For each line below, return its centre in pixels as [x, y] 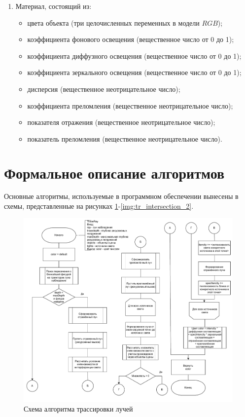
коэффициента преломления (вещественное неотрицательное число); [130, 105]
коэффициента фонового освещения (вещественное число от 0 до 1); [131, 39]
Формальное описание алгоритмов [114, 172]
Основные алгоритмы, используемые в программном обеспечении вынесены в [121, 196]
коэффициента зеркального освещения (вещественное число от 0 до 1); [134, 72]
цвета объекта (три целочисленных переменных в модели [113, 22]
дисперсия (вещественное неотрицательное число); [104, 89]
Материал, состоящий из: [53, 6]
